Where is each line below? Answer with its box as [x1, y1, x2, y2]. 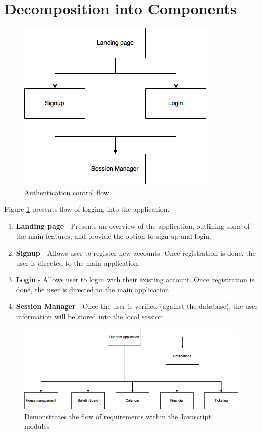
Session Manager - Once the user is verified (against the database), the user [16, 301, 258, 312]
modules [24, 421, 50, 431]
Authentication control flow [24, 187, 109, 197]
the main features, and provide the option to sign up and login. [16, 230, 212, 241]
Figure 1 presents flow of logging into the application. [4, 204, 170, 214]
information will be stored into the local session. [16, 311, 165, 322]
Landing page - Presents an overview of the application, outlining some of [16, 220, 250, 231]
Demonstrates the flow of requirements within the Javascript [24, 411, 212, 421]
